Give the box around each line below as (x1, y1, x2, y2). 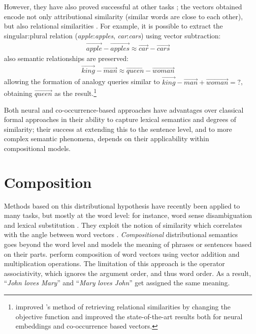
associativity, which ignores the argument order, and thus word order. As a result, (4, 268, 251, 278)
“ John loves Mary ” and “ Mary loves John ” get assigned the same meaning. (4, 277, 230, 288)
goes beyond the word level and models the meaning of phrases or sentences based (4, 239, 252, 249)
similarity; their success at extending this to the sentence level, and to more (4, 123, 232, 134)
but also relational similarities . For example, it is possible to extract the (4, 21, 223, 31)
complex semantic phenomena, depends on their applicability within (4, 133, 209, 144)
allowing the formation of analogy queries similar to (4, 76, 160, 87)
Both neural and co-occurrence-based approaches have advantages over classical (4, 104, 244, 115)
